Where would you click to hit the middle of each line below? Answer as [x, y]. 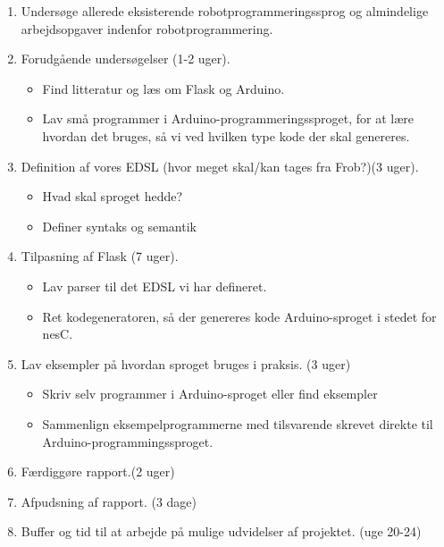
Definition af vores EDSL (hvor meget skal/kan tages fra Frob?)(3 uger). [220, 166]
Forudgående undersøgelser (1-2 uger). [126, 59]
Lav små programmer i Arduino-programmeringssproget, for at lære [228, 118]
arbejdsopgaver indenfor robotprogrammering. [147, 28]
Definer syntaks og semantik [119, 226]
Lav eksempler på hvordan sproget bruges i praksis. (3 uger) [186, 363]
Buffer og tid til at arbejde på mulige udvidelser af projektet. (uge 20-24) [221, 531]
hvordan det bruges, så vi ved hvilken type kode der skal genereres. [226, 135]
